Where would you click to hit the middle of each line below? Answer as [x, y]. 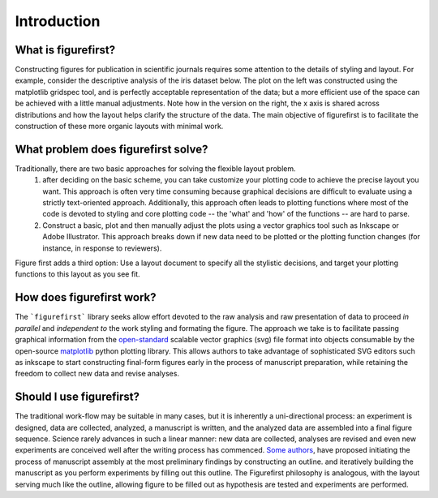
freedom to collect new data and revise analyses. [97, 374]
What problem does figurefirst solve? [112, 149]
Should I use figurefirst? [77, 397]
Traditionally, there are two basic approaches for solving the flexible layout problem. [155, 168]
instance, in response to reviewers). [102, 248]
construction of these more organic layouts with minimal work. [119, 127]
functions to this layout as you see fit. [78, 274]
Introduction [58, 21]
